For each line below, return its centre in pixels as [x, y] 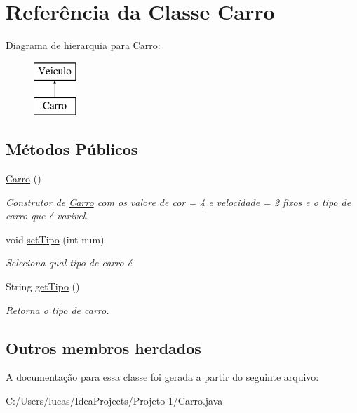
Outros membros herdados [103, 347]
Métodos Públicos [72, 149]
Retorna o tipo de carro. [58, 310]
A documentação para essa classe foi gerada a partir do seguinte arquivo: [162, 377]
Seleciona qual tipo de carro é [69, 263]
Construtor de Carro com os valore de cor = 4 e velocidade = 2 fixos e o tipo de [178, 202]
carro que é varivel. [47, 216]
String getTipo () [43, 286]
